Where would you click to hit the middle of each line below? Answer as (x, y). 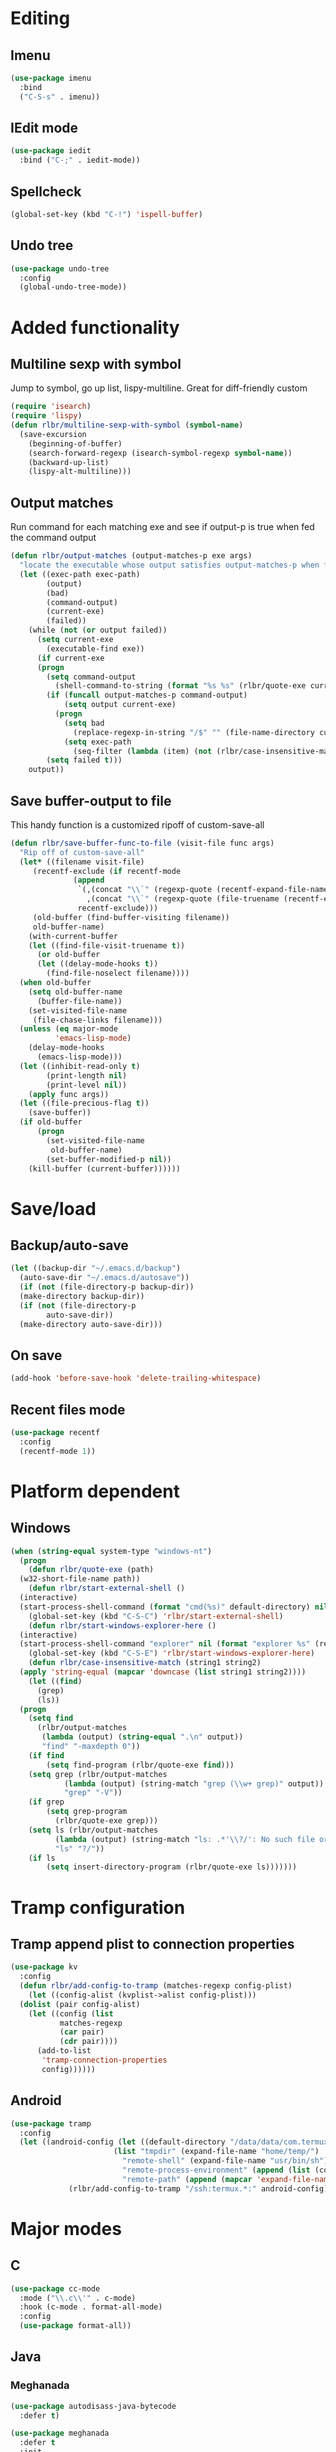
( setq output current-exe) (120, 705)
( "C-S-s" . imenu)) (60, 97)
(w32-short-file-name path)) (80, 1579)
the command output (53, 538)
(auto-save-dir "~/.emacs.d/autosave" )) (104, 1278)
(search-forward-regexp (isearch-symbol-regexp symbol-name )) (160, 453)
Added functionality (95, 327)
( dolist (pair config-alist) (80, 2004)
